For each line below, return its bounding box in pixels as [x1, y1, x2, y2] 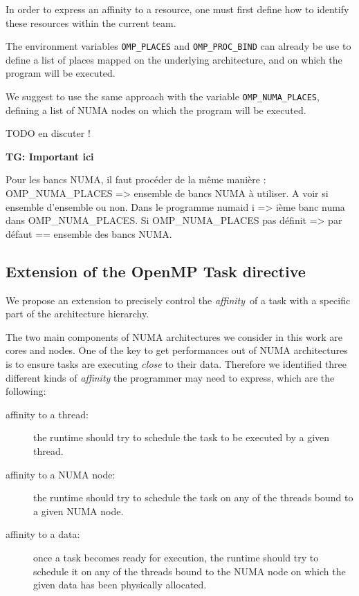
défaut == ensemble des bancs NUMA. [6, 226, 172, 241]
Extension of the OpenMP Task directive [6, 260, 306, 281]
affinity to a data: [6, 527, 80, 541]
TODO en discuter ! [6, 126, 91, 140]
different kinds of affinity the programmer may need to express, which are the [6, 370, 335, 384]
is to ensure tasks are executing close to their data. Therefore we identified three [6, 357, 347, 371]
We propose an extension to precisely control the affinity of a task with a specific [6, 292, 351, 307]
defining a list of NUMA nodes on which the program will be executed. [6, 102, 306, 117]
